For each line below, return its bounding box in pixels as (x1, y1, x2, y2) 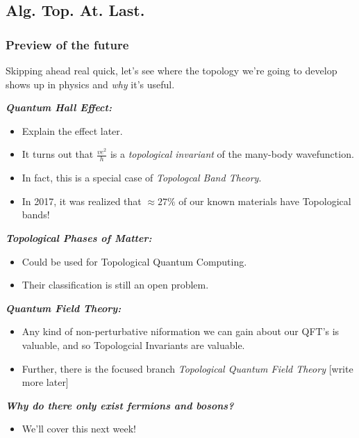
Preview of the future (6, 35, 129, 53)
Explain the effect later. (22, 123, 123, 138)
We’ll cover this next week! (22, 421, 137, 436)
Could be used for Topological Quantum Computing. (22, 254, 247, 268)
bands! (22, 207, 50, 222)
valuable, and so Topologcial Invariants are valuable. (22, 337, 245, 352)
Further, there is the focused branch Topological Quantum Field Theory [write (22, 361, 353, 375)
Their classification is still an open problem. (22, 277, 209, 292)
